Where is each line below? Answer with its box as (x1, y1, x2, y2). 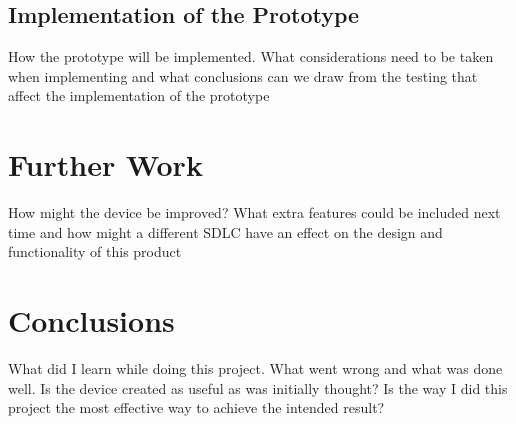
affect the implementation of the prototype (8, 85, 270, 106)
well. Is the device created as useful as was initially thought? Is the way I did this (8, 377, 508, 398)
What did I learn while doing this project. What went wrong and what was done (8, 358, 503, 379)
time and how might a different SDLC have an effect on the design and (8, 221, 443, 242)
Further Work (8, 144, 203, 185)
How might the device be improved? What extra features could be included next (8, 202, 501, 223)
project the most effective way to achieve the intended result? (8, 397, 385, 418)
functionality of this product (8, 241, 182, 262)
